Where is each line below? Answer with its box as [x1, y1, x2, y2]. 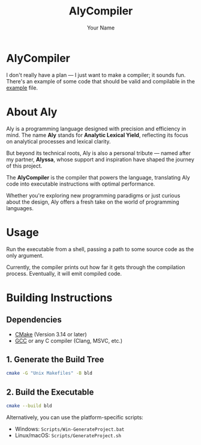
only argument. [6, 252, 44, 259]
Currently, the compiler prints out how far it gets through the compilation [6, 263, 185, 271]
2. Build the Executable [6, 387, 94, 397]
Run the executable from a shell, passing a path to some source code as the [6, 245, 194, 253]
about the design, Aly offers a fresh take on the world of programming [6, 198, 179, 205]
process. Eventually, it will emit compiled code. [6, 270, 122, 277]
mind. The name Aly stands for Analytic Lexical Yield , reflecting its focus [6, 131, 188, 139]
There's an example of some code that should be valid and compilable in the [6, 77, 195, 85]
